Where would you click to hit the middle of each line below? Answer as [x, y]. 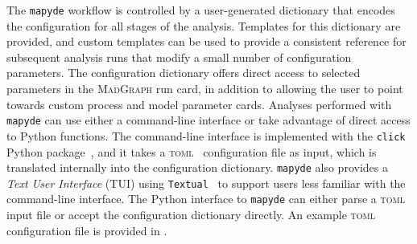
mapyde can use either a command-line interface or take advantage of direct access [208, 120]
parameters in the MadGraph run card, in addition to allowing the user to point [205, 89]
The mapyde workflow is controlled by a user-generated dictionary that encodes [201, 10]
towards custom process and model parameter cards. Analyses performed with [199, 104]
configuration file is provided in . [87, 230]
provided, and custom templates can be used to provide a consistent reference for [206, 41]
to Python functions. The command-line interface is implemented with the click [206, 135]
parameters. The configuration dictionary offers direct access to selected [184, 73]
